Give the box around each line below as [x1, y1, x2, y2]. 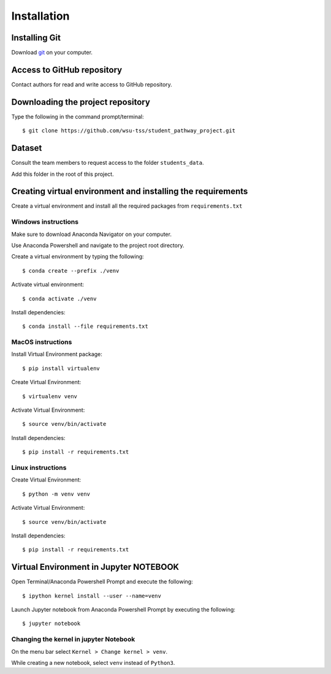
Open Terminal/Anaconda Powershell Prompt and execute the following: [11, 578, 193, 585]
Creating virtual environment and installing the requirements [11, 186, 248, 197]
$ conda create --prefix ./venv [22, 267, 120, 274]
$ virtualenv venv [22, 393, 78, 399]
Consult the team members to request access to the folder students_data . [11, 159, 204, 167]
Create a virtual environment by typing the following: [11, 253, 144, 260]
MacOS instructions [11, 338, 72, 346]
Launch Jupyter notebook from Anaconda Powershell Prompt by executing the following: [11, 606, 236, 613]
